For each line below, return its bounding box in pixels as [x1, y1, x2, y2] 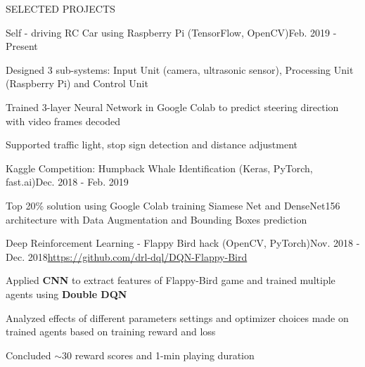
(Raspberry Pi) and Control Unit [6, 76, 148, 91]
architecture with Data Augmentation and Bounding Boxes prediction [6, 212, 307, 226]
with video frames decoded [6, 113, 121, 128]
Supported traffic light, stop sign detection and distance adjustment [6, 137, 297, 152]
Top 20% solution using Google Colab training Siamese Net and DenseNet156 [6, 198, 340, 212]
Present [6, 39, 38, 53]
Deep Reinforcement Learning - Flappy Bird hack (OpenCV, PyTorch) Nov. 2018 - [6, 236, 360, 250]
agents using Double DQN [6, 286, 127, 301]
